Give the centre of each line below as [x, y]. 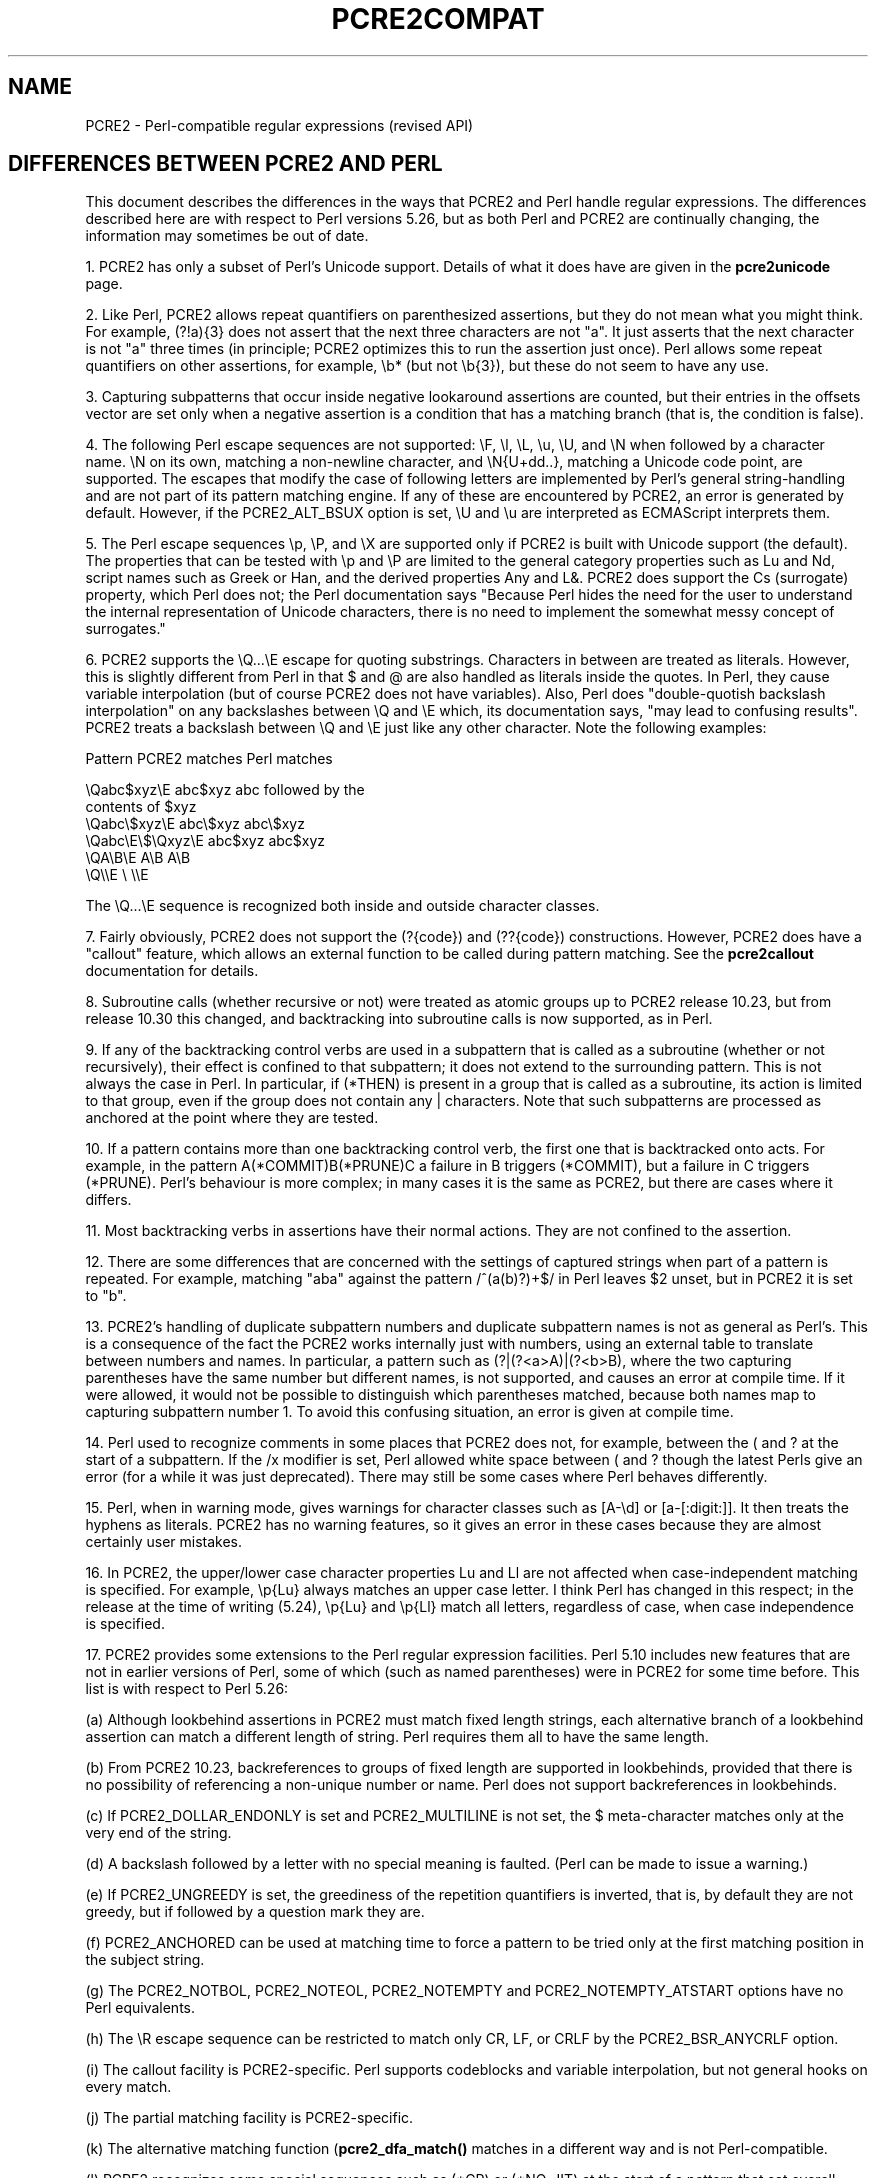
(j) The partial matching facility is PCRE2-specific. [249, 2118]
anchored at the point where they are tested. [232, 1118]
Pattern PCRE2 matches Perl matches [209, 759]
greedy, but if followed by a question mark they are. [255, 1912]
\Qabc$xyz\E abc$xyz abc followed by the [225, 790]
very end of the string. [158, 1833]
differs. [108, 1200]
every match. [128, 2087]
